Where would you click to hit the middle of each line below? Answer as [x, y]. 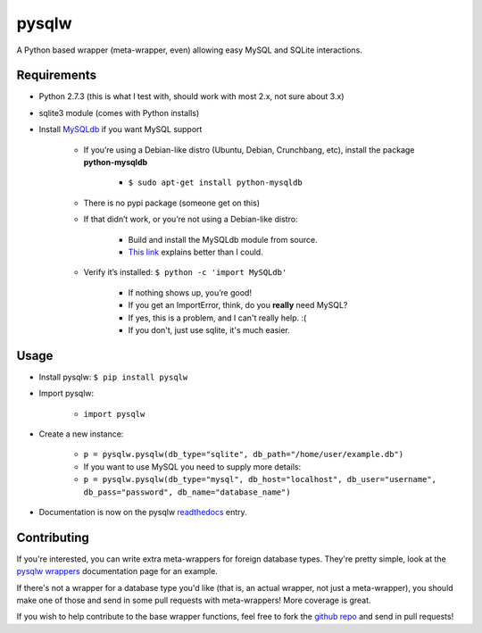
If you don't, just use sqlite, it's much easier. [209, 329]
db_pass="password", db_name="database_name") [187, 492]
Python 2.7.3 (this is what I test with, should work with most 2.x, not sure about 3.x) [191, 96]
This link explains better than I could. [195, 252]
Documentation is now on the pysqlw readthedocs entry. [143, 512]
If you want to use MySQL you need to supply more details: [192, 466]
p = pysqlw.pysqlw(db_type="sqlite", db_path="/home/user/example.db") [244, 454]
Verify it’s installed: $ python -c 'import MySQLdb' [185, 272]
